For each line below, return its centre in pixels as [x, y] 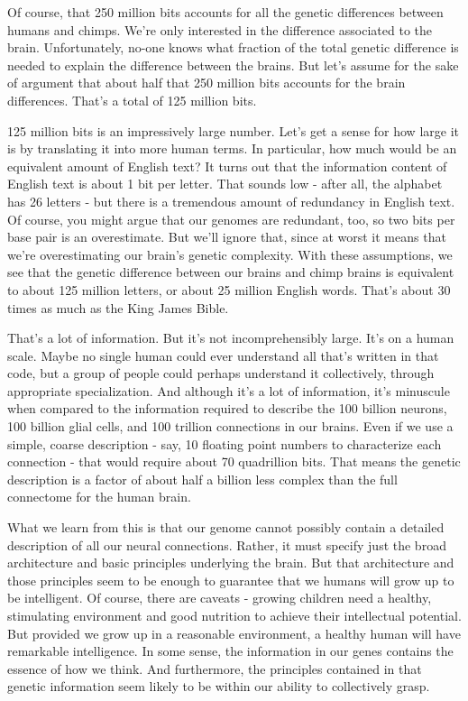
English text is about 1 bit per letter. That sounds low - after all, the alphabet [225, 184]
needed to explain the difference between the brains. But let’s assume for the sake [233, 65]
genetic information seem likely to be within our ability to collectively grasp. [219, 686]
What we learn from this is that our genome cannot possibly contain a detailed [226, 527]
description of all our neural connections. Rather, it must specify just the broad [227, 544]
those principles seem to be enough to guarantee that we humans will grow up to [231, 580]
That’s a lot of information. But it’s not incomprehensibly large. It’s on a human [231, 338]
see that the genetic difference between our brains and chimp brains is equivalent [231, 272]
